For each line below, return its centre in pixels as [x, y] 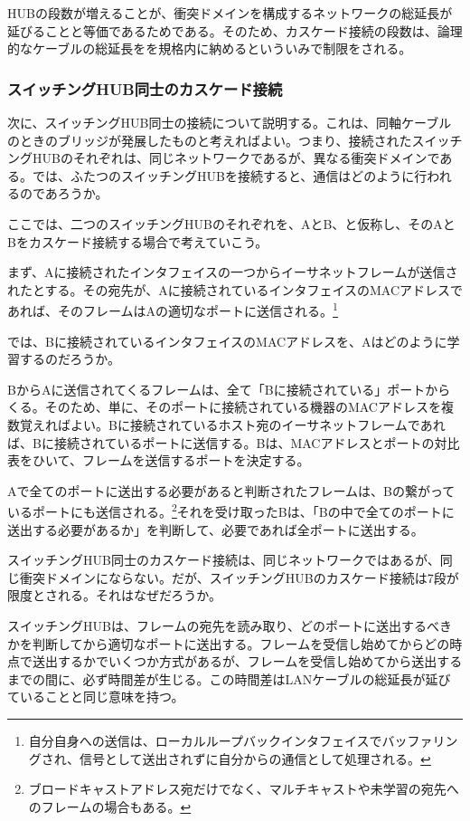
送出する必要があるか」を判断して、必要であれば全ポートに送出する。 [216, 529]
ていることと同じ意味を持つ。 [96, 697]
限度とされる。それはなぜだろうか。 [114, 595]
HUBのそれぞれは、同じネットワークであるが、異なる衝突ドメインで [236, 158]
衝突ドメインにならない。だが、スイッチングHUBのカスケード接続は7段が [239, 577]
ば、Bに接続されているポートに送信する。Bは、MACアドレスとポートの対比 [234, 442]
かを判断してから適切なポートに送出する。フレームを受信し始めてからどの [229, 643]
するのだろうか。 [70, 359]
